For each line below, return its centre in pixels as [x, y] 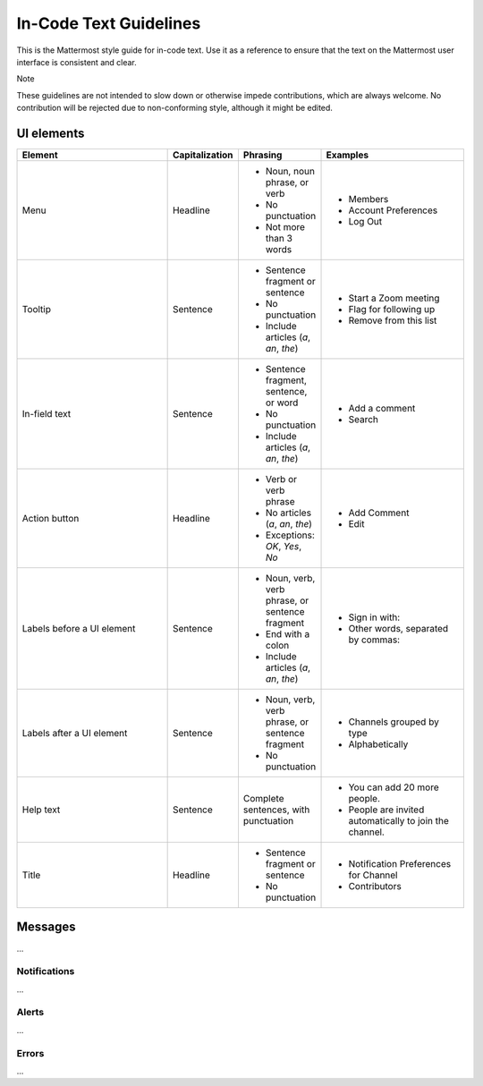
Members [369, 199]
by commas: [374, 640]
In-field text [47, 414]
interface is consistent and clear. [77, 62]
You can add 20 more [394, 787]
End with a [288, 634]
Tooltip [37, 310]
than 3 [279, 239]
